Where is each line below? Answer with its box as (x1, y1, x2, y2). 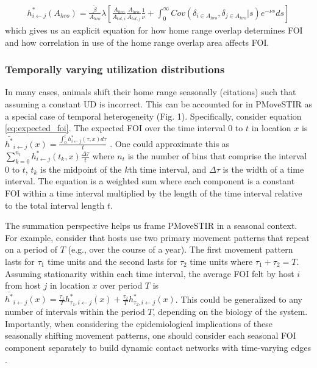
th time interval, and (129, 162, 207, 175)
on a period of (5, 243, 58, 256)
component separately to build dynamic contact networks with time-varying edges (5, 341, 311, 354)
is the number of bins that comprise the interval (127, 149, 307, 162)
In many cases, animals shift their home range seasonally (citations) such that (5, 85, 296, 98)
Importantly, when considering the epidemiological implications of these (5, 317, 272, 330)
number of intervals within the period (5, 305, 145, 318)
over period (100, 279, 143, 292)
